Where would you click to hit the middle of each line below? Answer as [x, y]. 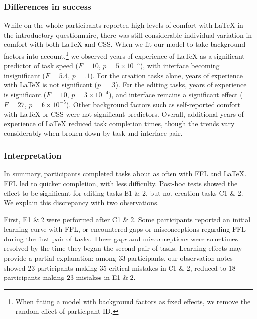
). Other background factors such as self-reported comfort [153, 104]
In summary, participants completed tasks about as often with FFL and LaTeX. [125, 174]
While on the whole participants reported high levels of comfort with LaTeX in [124, 25]
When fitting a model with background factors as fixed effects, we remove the [133, 301]
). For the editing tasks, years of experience [181, 85]
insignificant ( [25, 75]
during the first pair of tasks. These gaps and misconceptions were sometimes [121, 238]
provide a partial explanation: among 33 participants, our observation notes [118, 258]
